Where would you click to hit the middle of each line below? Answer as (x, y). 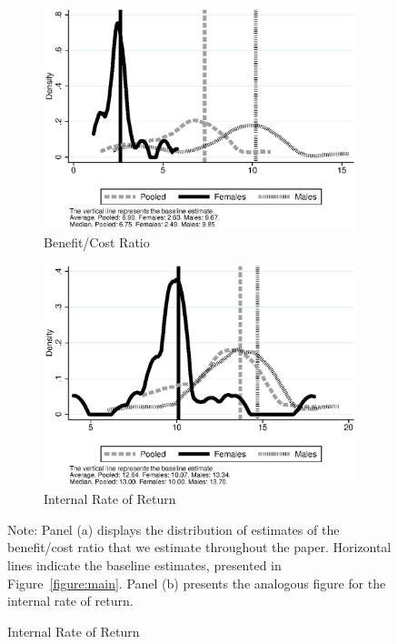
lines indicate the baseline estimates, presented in (144, 565)
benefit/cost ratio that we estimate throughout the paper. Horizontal (199, 547)
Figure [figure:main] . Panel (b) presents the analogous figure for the (197, 583)
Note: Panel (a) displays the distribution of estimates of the (174, 529)
